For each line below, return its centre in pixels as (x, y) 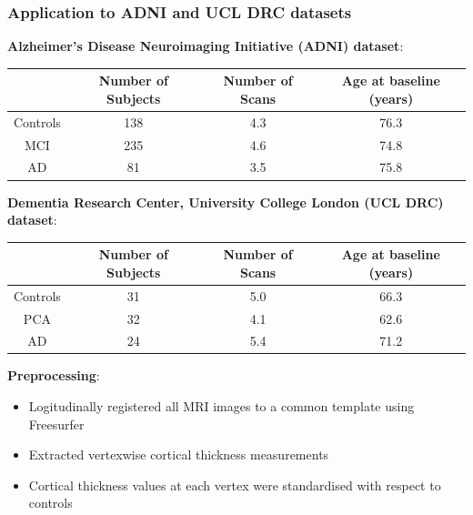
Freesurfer (56, 424)
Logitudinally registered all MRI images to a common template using (221, 406)
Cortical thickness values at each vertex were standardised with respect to (235, 485)
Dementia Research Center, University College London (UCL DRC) (226, 202)
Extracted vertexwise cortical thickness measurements (179, 454)
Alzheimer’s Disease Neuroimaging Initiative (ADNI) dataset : (206, 46)
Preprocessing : (54, 375)
